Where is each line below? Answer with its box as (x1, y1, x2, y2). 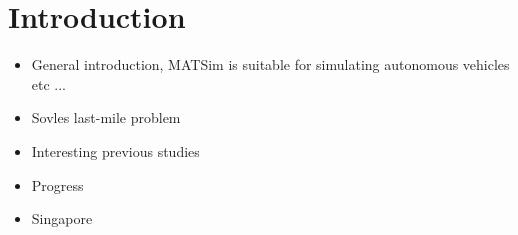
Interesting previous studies (31, 140, 200, 161)
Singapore (31, 208, 93, 229)
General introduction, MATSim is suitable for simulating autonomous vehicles (31, 54, 510, 75)
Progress (31, 174, 84, 195)
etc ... (31, 73, 67, 94)
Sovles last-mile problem (31, 107, 181, 128)
